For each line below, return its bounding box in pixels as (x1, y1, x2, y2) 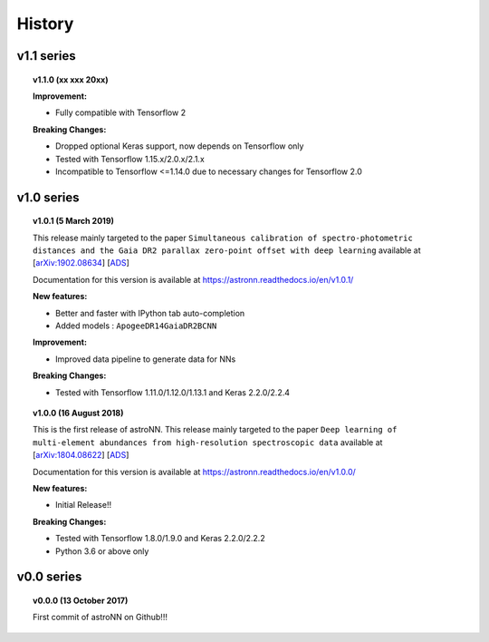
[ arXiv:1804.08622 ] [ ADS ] (33, 450, 129, 461)
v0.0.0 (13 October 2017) (33, 595, 129, 606)
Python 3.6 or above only (55, 545, 149, 557)
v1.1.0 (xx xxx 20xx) (33, 73, 109, 85)
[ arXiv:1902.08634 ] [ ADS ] (33, 258, 130, 268)
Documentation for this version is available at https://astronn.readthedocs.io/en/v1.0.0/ (33, 466, 357, 477)
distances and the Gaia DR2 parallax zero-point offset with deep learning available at (33, 245, 421, 256)
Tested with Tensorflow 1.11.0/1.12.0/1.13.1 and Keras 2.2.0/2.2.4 (55, 386, 290, 398)
